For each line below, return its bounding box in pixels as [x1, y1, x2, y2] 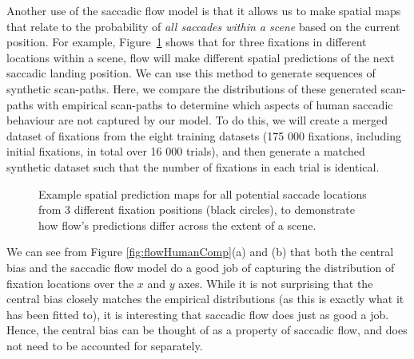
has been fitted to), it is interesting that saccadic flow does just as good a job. [6, 306, 389, 322]
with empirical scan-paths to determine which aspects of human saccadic [37, 96, 393, 112]
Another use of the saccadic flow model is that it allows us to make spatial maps [6, 2, 401, 18]
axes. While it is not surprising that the [178, 274, 373, 291]
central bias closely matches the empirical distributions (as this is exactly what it [6, 290, 404, 307]
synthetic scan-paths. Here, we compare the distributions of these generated [6, 80, 377, 97]
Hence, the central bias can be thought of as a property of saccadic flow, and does [6, 322, 408, 338]
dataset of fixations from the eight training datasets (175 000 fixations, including [6, 127, 402, 144]
